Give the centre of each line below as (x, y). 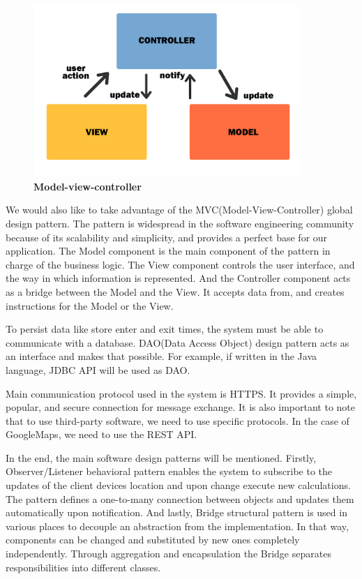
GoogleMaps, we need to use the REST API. (101, 434)
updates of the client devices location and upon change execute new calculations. (178, 485)
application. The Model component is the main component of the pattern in (168, 251)
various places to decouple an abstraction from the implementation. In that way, (177, 526)
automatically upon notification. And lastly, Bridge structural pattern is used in (176, 512)
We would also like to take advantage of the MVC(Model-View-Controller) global (179, 210)
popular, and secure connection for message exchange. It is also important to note (181, 407)
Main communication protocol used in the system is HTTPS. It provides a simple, (181, 393)
